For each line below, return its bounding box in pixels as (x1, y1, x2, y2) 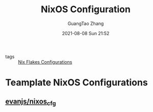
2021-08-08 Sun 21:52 (62, 30, 110, 36)
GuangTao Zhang (67, 20, 104, 26)
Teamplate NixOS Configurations (5, 77, 148, 89)
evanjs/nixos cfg (5, 97, 56, 107)
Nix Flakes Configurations (18, 59, 72, 65)
